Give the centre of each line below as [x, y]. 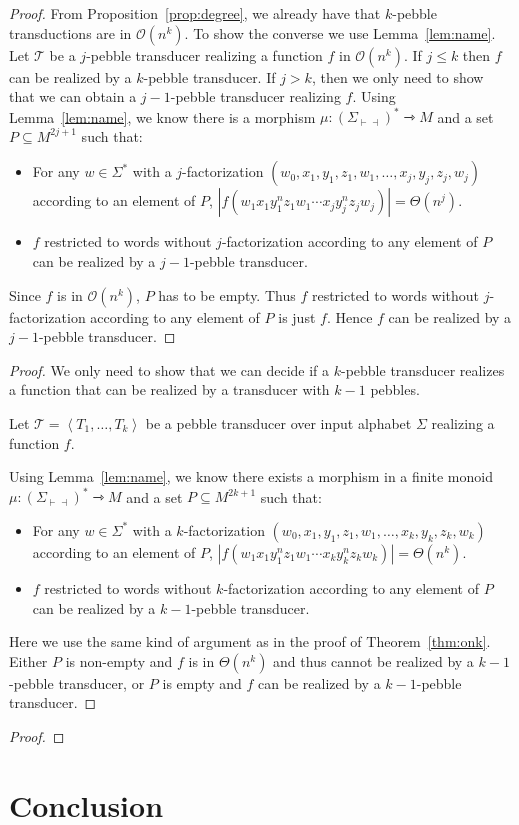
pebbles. [395, 389]
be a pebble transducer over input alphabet [278, 423]
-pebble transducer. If [209, 76]
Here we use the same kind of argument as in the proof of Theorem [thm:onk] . [250, 641]
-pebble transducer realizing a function [204, 54]
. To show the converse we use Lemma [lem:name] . [340, 32]
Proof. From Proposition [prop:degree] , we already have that [195, 13]
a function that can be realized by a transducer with [169, 389]
